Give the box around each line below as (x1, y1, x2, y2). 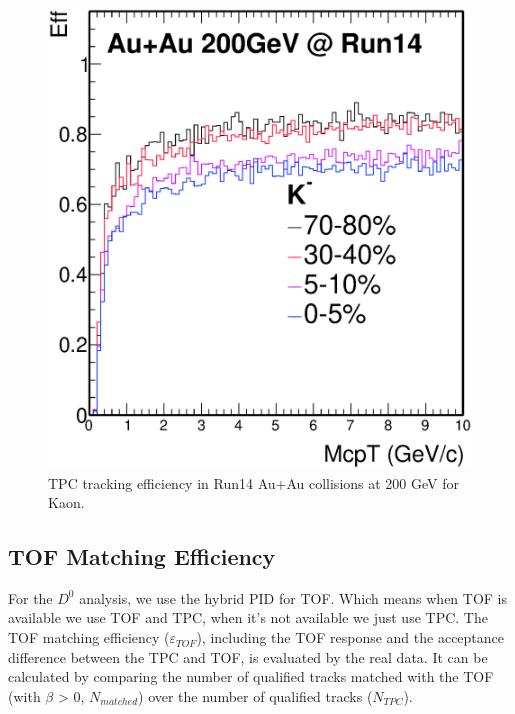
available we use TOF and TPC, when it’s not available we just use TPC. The (8, 607, 488, 628)
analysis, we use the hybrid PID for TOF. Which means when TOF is (79, 587, 508, 608)
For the (8, 587, 53, 608)
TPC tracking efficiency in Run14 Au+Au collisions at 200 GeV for (48, 472, 459, 493)
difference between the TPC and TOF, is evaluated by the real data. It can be (8, 646, 488, 667)
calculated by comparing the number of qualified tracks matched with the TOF (8, 666, 494, 687)
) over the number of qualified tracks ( (138, 685, 373, 706)
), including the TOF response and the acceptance (196, 627, 505, 648)
